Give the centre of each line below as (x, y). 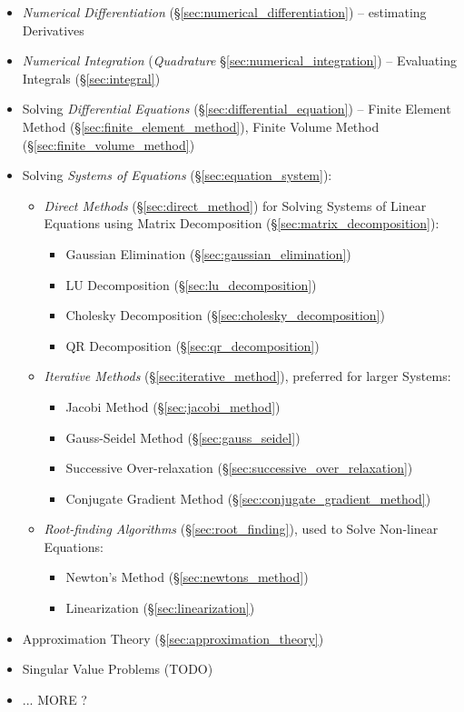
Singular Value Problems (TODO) (118, 669)
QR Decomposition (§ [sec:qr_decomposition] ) (193, 345)
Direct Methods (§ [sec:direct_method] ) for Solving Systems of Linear (235, 205)
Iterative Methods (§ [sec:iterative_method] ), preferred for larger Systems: (247, 376)
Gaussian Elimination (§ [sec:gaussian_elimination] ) (208, 253)
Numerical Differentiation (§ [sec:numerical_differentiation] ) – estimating (224, 12)
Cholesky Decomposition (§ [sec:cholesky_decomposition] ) (225, 315)
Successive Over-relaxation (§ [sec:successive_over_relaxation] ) (239, 468)
